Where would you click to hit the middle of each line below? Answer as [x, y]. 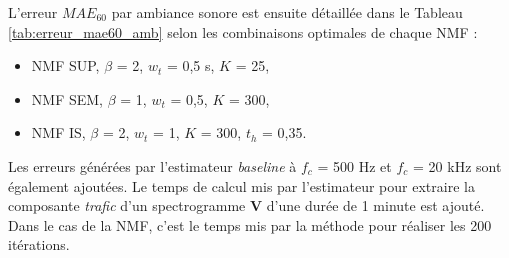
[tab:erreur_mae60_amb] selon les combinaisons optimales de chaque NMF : [243, 31]
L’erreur [33, 12]
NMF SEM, [67, 98]
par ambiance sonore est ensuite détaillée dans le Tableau [287, 12]
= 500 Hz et [354, 165]
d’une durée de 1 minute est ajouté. [375, 205]
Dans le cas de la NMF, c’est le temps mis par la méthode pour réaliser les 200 [250, 224]
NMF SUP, [65, 65]
